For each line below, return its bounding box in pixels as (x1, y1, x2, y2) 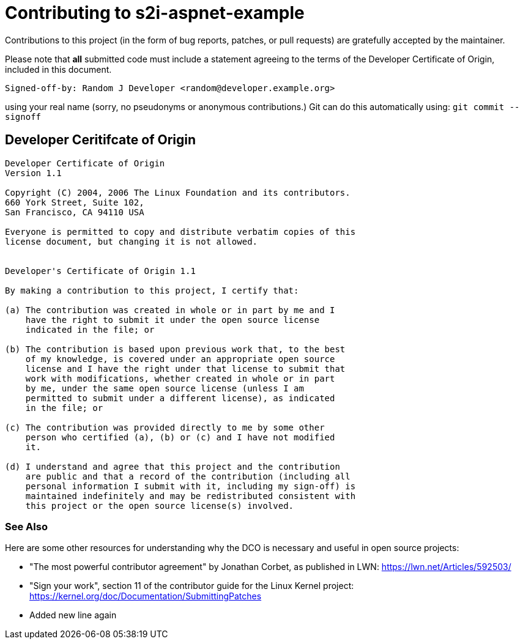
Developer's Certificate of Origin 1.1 (5, 265, 196, 276)
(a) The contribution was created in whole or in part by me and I (5, 305, 335, 315)
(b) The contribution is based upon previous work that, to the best (5, 344, 346, 354)
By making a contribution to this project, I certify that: (5, 285, 299, 295)
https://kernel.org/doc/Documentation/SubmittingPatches (29, 591, 262, 602)
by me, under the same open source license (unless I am (25, 383, 304, 393)
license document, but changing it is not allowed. (5, 236, 258, 246)
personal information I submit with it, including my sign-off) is (25, 481, 356, 491)
